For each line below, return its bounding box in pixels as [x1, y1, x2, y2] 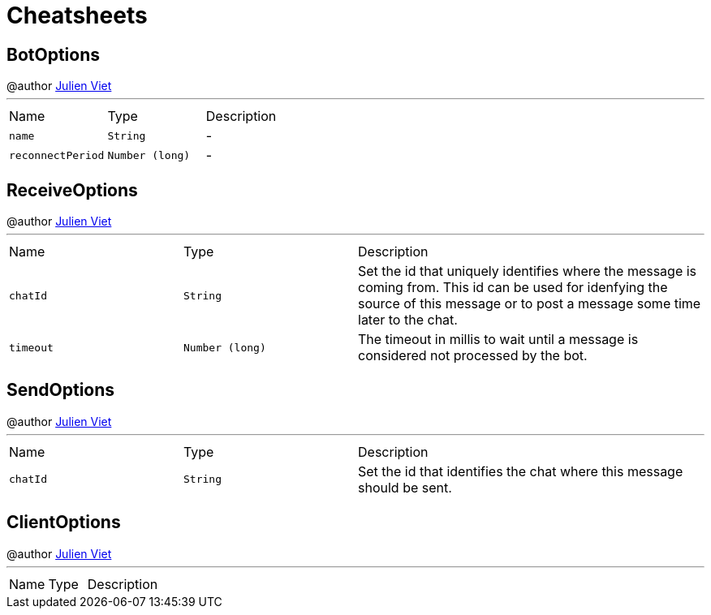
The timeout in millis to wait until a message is [358, 331, 639, 348]
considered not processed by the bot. [358, 347, 588, 364]
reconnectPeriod [9, 148, 105, 161]
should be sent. [358, 479, 452, 496]
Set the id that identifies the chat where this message [358, 462, 683, 480]
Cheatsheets [6, 2, 148, 29]
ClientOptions [6, 512, 121, 533]
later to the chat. [358, 312, 458, 329]
